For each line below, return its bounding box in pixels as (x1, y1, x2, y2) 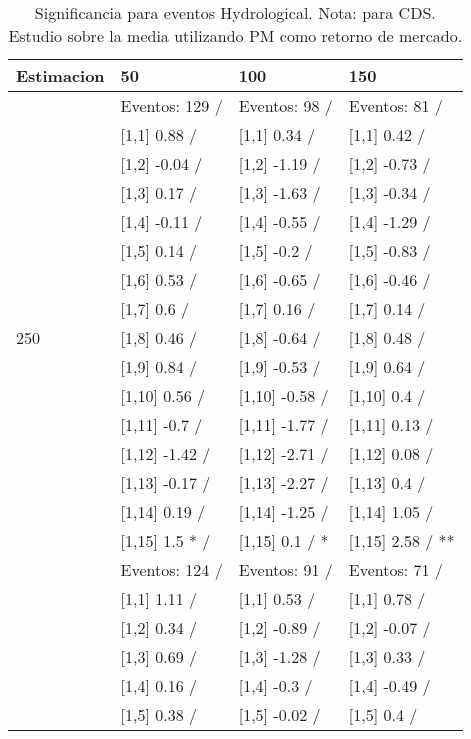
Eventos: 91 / (238, 558, 333, 581)
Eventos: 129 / (120, 94, 223, 117)
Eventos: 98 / (238, 94, 333, 117)
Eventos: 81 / (348, 94, 443, 117)
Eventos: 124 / (120, 558, 223, 581)
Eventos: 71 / (348, 558, 443, 581)
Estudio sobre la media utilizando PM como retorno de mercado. (8, 24, 463, 47)
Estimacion (16, 64, 105, 87)
